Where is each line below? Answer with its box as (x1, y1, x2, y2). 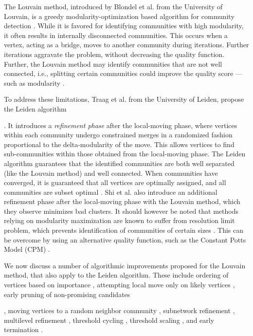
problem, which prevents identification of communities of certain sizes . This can (4, 225, 244, 235)
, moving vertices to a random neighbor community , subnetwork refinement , (4, 305, 235, 316)
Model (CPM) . (4, 244, 50, 254)
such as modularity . (4, 77, 65, 88)
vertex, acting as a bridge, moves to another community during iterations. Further (4, 39, 249, 50)
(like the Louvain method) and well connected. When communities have (4, 168, 218, 178)
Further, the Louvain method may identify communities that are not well (4, 58, 222, 69)
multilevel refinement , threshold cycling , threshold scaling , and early (4, 315, 215, 325)
